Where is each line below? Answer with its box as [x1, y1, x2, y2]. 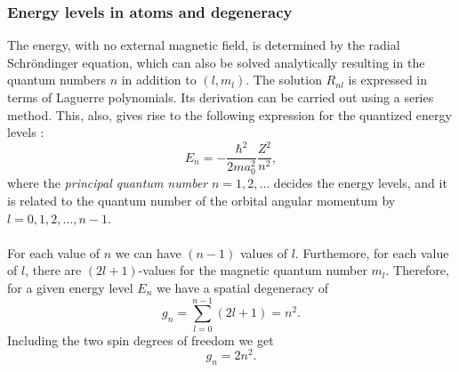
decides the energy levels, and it [273, 174, 447, 192]
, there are [25, 261, 82, 279]
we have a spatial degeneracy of [156, 278, 328, 296]
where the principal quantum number [7, 174, 208, 192]
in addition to [121, 70, 197, 89]
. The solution [246, 70, 322, 89]
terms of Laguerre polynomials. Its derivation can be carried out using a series [7, 88, 434, 106]
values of [240, 243, 287, 262]
